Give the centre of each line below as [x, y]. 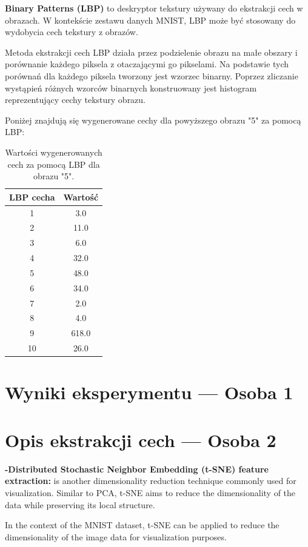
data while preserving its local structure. [80, 504]
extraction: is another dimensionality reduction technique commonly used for [151, 481]
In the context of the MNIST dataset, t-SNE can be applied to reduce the [142, 525]
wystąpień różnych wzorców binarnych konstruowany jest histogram [131, 88]
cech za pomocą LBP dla [54, 164]
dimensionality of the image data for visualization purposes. [116, 536]
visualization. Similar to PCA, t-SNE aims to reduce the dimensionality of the [150, 492]
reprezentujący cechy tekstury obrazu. [75, 100]
